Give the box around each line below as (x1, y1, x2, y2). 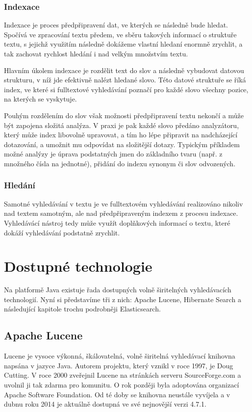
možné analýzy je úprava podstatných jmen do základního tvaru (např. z (4, 149, 223, 159)
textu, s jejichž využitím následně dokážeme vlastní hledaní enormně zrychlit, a (4, 39, 243, 49)
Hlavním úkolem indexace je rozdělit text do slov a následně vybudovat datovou (4, 65, 244, 75)
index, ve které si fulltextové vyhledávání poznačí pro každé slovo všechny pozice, (4, 84, 249, 94)
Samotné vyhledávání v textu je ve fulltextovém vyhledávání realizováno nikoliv (4, 198, 243, 208)
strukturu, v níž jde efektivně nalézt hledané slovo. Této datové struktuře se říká (4, 75, 246, 85)
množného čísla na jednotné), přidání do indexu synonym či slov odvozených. (4, 158, 236, 168)
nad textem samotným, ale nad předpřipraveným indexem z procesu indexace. (4, 208, 238, 218)
